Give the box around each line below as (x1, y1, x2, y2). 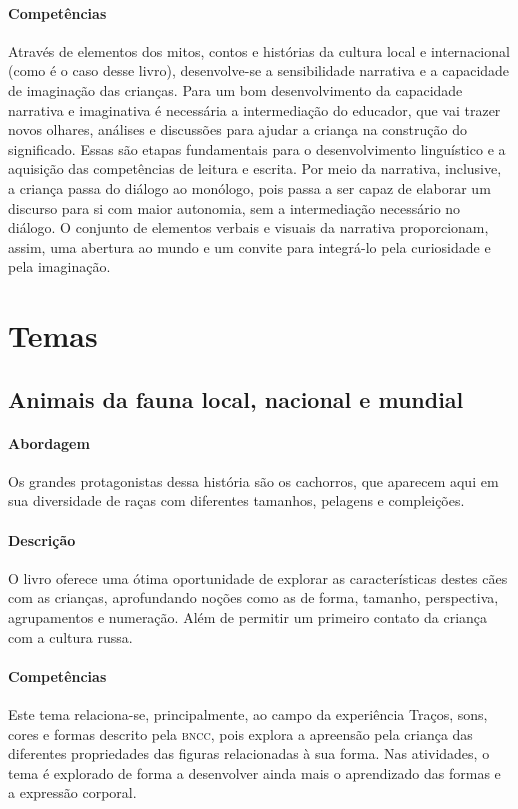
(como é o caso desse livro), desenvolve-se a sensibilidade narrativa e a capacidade (8, 60, 510, 81)
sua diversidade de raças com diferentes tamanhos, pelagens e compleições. (8, 490, 465, 511)
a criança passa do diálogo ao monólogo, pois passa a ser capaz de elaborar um (8, 177, 491, 198)
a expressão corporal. (8, 782, 137, 803)
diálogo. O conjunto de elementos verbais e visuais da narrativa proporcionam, (8, 217, 489, 238)
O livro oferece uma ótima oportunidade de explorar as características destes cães (8, 567, 508, 588)
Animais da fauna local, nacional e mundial (8, 383, 464, 414)
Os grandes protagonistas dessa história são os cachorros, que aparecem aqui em (8, 470, 499, 491)
